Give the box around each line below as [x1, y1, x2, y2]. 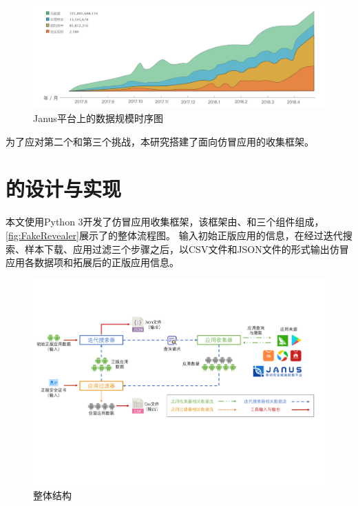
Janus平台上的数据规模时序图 [33, 111, 163, 125]
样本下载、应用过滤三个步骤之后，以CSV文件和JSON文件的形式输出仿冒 [24, 241, 349, 256]
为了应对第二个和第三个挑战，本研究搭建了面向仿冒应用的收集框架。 [6, 134, 314, 148]
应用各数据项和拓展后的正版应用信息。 [6, 255, 179, 270]
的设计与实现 [6, 174, 122, 203]
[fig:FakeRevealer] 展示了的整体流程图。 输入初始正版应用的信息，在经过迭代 [6, 227, 343, 242]
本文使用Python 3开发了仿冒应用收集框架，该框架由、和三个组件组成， [6, 214, 324, 229]
